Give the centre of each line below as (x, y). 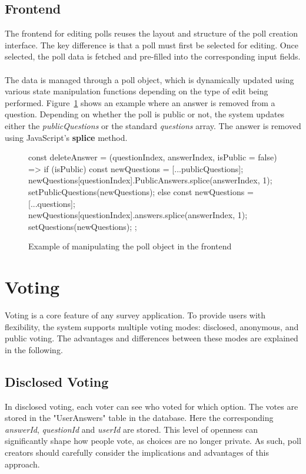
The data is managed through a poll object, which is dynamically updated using (149, 79)
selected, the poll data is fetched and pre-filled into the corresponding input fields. (153, 56)
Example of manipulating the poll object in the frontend (130, 246)
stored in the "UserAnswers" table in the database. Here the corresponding (139, 418)
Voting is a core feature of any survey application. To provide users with (135, 315)
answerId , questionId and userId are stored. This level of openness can (131, 429)
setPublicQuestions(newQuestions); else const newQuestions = (141, 191)
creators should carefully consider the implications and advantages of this (137, 452)
